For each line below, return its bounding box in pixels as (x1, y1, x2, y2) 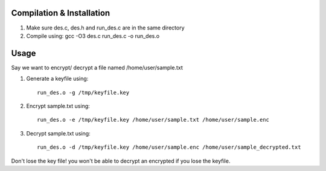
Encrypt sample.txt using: (26, 102, 90, 110)
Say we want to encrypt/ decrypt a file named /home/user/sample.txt (11, 64, 184, 71)
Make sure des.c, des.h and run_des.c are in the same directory (26, 24, 185, 31)
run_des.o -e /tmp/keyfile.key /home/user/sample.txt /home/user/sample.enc (37, 116, 270, 123)
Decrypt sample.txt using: (26, 129, 91, 137)
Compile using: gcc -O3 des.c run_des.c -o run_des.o (26, 32, 160, 39)
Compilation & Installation (11, 8, 110, 18)
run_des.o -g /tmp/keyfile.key (37, 89, 130, 96)
